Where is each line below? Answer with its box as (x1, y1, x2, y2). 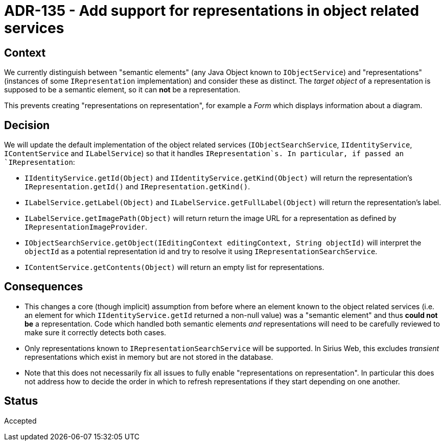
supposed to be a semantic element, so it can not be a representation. (4, 85, 240, 94)
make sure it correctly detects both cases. (25, 328, 167, 337)
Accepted (4, 416, 37, 425)
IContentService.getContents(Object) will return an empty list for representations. (25, 263, 324, 272)
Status (4, 394, 38, 408)
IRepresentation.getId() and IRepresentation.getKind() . (25, 182, 250, 191)
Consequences (4, 280, 83, 293)
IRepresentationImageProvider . (25, 222, 148, 232)
